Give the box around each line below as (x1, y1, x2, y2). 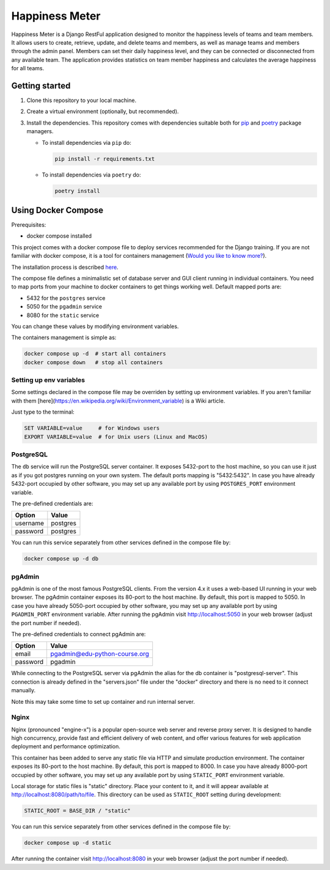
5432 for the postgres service (26, 294, 106, 302)
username (15, 519, 45, 528)
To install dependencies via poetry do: (42, 171, 141, 178)
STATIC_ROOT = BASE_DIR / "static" (24, 807, 131, 814)
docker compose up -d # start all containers (24, 350, 166, 357)
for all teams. (11, 65, 45, 72)
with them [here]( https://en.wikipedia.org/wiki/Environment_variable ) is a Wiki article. (11, 397, 226, 404)
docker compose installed (26, 232, 92, 239)
